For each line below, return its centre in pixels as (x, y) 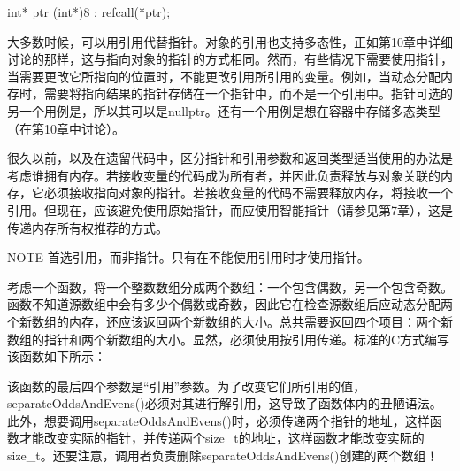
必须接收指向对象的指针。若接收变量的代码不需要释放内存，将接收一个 (248, 193)
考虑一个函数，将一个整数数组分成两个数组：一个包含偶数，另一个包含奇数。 (230, 286)
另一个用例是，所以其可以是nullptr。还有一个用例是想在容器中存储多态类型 (224, 110)
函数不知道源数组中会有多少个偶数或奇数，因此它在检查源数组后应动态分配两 (230, 304)
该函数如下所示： (57, 356)
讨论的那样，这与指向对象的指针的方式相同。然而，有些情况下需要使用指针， (230, 59)
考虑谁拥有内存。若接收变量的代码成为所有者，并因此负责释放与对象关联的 (224, 175)
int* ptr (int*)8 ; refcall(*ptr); (89, 12)
